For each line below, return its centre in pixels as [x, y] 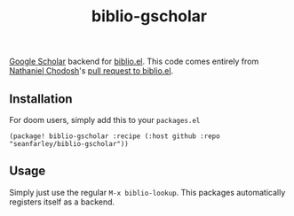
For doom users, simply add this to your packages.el [105, 120]
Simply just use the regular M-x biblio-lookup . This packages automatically [147, 192]
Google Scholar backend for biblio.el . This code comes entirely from [134, 62]
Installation [41, 99]
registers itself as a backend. [62, 202]
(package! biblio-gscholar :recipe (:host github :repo [115, 136]
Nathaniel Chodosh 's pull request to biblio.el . [91, 71]
